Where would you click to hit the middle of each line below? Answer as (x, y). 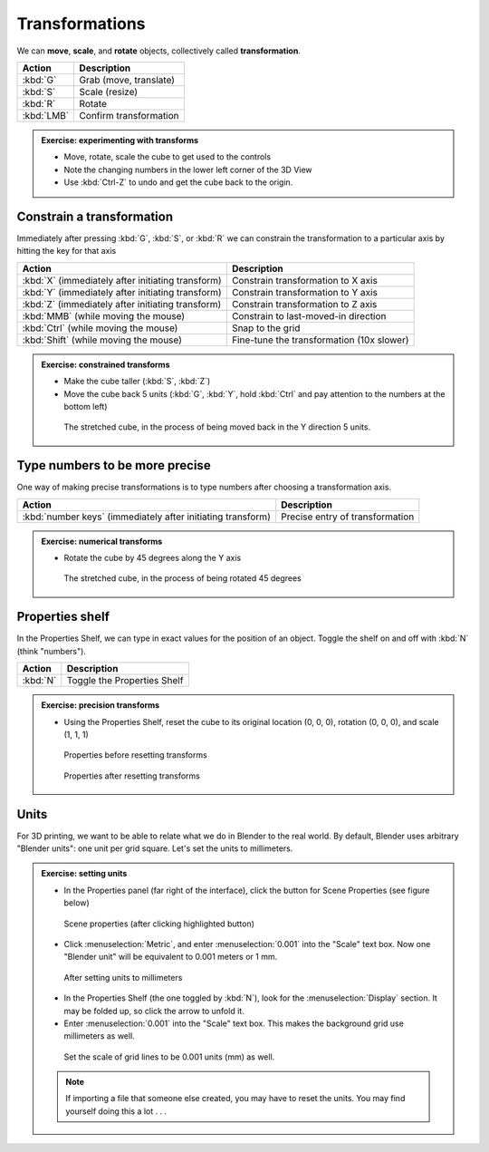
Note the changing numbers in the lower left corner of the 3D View (188, 169)
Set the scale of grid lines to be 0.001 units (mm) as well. (169, 1057)
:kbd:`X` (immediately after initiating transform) (122, 280)
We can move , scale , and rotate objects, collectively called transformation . (158, 51)
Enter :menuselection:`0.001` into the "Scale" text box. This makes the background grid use (234, 1023)
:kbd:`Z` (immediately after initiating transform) (122, 304)
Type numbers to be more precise (114, 465)
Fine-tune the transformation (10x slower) (320, 340)
